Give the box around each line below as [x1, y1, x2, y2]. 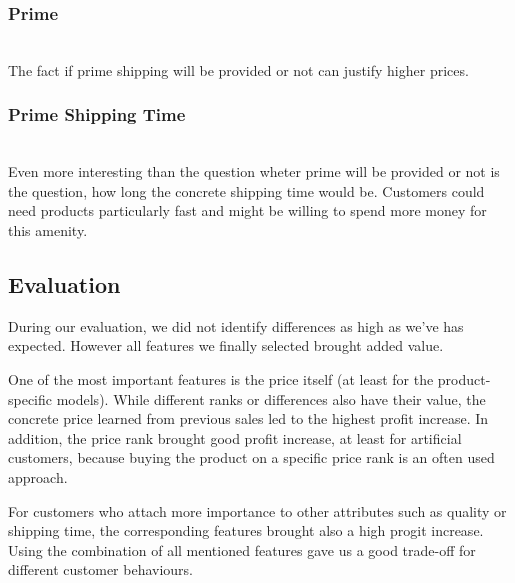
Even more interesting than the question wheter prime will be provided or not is [8, 161, 500, 182]
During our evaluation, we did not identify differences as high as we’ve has [8, 315, 464, 336]
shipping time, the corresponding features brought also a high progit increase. [8, 520, 484, 541]
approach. [8, 466, 68, 487]
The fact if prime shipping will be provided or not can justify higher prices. [8, 59, 469, 80]
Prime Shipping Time [8, 102, 186, 127]
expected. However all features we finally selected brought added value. [8, 335, 444, 356]
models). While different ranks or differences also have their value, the [56, 388, 486, 409]
